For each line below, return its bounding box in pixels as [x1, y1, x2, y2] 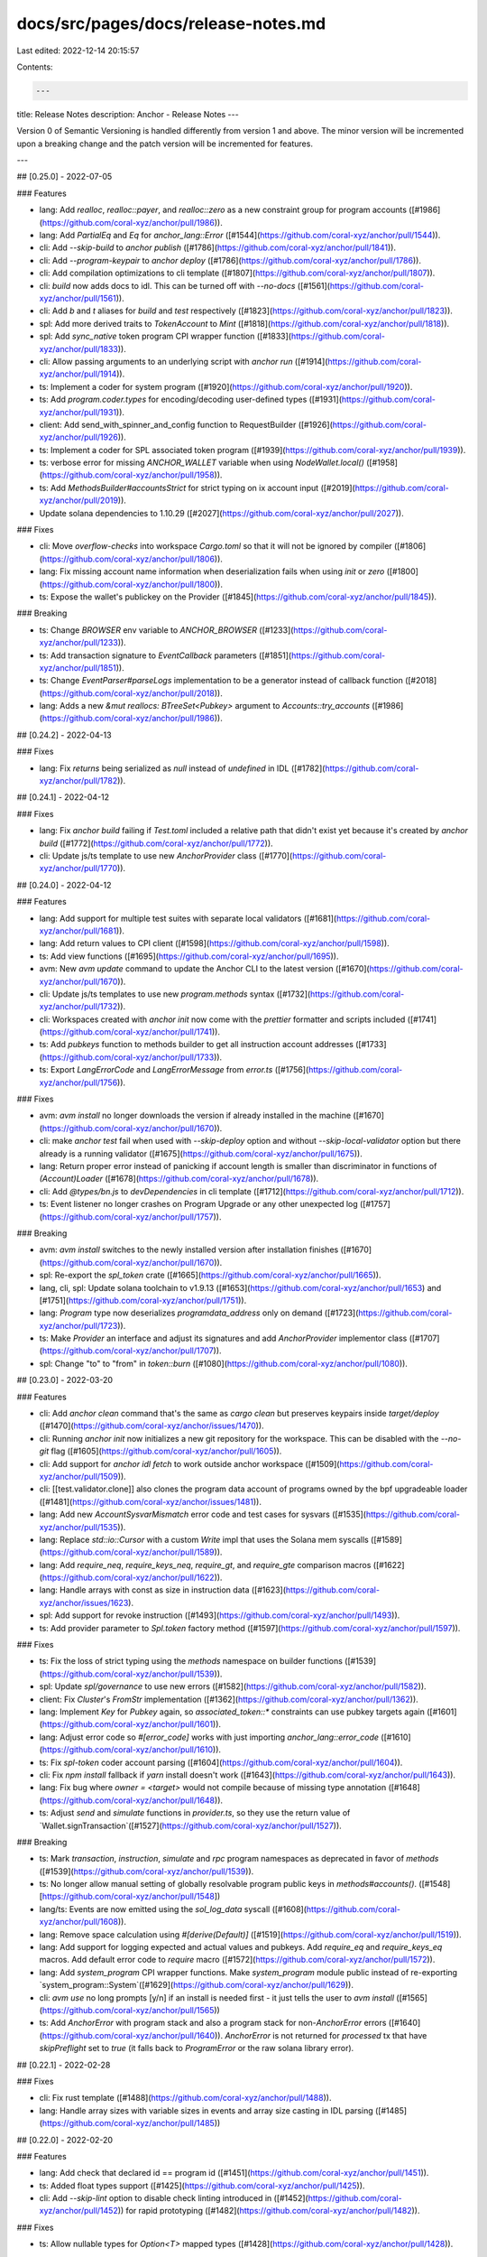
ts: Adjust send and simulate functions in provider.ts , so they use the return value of [39, 1807, 351, 1818]
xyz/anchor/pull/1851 [39, 662, 116, 673]
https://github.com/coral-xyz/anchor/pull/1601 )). [41, 1719, 221, 1730]
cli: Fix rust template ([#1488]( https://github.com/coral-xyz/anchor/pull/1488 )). [39, 2093, 332, 2104]
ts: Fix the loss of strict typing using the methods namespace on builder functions [39, 1656, 343, 1667]
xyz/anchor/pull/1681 [39, 925, 117, 936]
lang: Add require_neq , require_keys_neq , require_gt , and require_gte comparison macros [39, 1559, 372, 1570]
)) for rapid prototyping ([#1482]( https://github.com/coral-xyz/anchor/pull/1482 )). [117, 2206, 420, 2216]
